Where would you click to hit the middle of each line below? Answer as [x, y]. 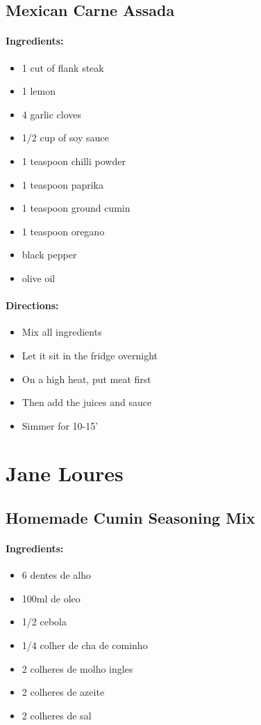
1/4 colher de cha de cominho [85, 645]
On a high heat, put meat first [86, 379]
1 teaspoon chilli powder [74, 161]
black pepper [49, 255]
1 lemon [39, 91]
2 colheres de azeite [63, 692]
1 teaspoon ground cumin [76, 208]
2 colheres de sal [57, 715]
